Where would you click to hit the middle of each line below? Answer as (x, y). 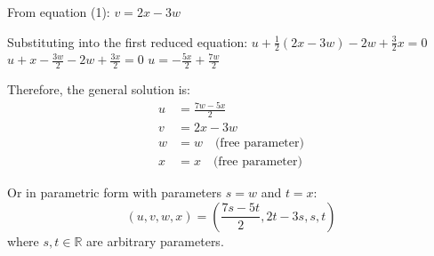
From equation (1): (59, 12)
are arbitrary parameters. (155, 240)
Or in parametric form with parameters (115, 192)
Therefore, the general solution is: (99, 89)
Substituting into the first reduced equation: (128, 41)
